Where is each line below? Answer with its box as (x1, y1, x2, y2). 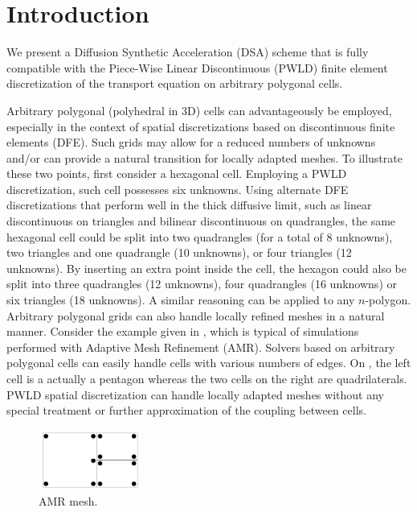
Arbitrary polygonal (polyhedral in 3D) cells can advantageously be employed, (6, 101, 392, 118)
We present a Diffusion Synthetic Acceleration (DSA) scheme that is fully (6, 43, 369, 60)
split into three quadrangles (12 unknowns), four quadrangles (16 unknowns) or (6, 275, 397, 292)
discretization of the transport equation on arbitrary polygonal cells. (6, 75, 343, 92)
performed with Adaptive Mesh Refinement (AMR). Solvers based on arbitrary (6, 338, 395, 355)
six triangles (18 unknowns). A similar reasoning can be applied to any (6, 291, 355, 308)
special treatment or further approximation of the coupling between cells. (6, 402, 366, 419)
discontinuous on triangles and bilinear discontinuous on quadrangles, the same (6, 213, 396, 229)
